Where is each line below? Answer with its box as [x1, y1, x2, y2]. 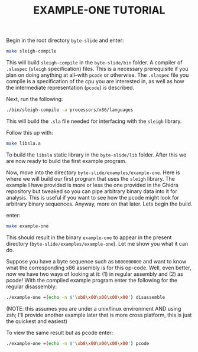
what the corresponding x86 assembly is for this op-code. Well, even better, [6, 264, 191, 271]
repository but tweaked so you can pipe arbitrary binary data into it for [6, 187, 177, 195]
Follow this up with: [6, 129, 53, 136]
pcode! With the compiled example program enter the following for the [6, 276, 178, 283]
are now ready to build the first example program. [6, 157, 127, 164]
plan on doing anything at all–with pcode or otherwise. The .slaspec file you [6, 71, 189, 79]
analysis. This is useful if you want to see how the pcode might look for [6, 194, 179, 201]
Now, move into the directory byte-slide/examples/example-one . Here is [6, 169, 180, 176]
